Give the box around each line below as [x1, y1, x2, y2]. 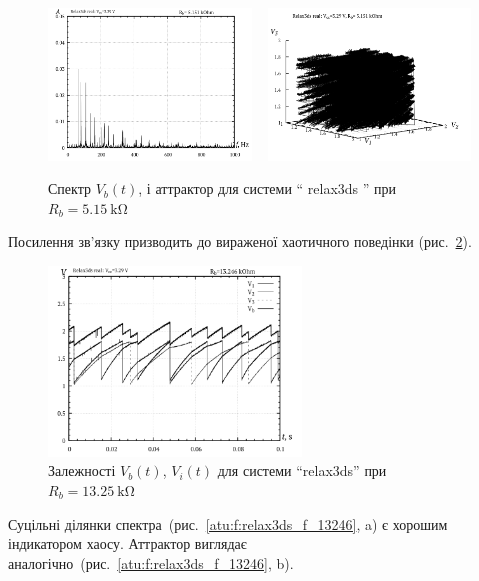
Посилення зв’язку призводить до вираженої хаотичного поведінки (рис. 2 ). [8, 231, 472, 252]
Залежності [48, 460, 116, 481]
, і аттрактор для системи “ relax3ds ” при [138, 178, 397, 199]
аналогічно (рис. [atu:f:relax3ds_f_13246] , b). [8, 552, 294, 573]
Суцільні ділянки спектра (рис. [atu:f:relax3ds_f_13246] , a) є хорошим [8, 513, 448, 534]
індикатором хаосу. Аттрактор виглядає [8, 533, 247, 554]
